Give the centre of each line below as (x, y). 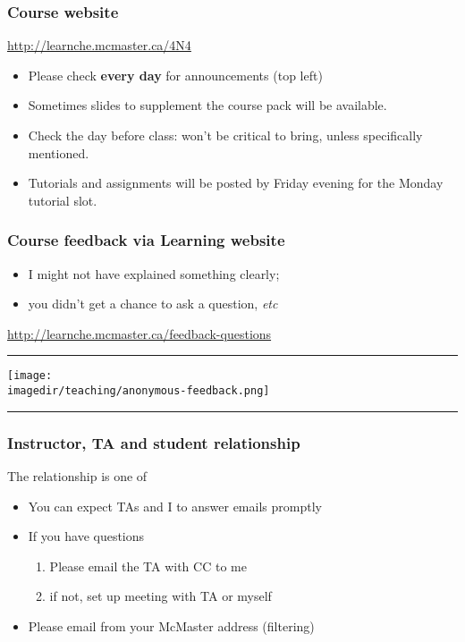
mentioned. (59, 152)
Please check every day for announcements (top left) (175, 75)
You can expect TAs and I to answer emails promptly (175, 506)
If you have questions (86, 536)
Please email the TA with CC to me (148, 566)
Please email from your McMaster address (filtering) (171, 625)
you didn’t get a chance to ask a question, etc (153, 304)
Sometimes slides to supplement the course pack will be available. (207, 105)
